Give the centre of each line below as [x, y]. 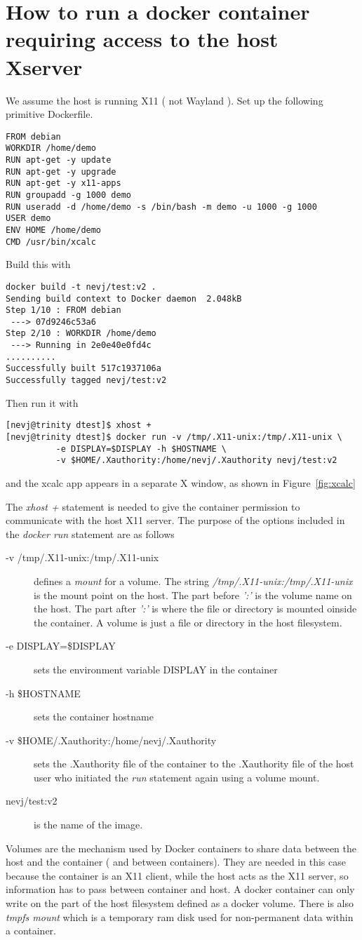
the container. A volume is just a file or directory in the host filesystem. [188, 622]
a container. [31, 931]
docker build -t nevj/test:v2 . [81, 287]
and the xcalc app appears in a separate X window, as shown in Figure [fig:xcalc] [181, 482]
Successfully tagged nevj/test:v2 [86, 381]
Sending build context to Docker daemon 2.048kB [124, 298]
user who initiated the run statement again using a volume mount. [177, 777]
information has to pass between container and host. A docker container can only [180, 889]
